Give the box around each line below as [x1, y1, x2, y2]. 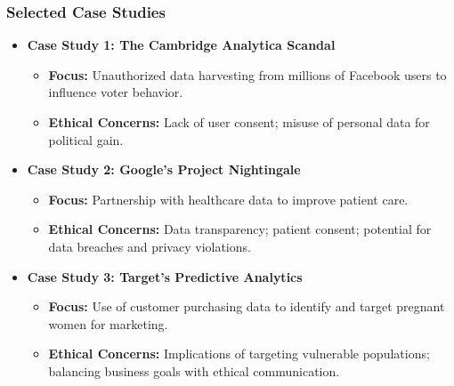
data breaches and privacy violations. [48, 237, 251, 255]
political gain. [48, 130, 124, 149]
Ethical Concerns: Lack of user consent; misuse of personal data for [48, 113, 430, 131]
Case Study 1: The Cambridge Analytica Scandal [27, 36, 336, 54]
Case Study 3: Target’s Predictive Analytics [27, 267, 303, 285]
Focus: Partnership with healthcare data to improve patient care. [48, 189, 409, 208]
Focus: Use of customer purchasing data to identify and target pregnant [48, 297, 445, 316]
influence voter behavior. [48, 83, 183, 101]
